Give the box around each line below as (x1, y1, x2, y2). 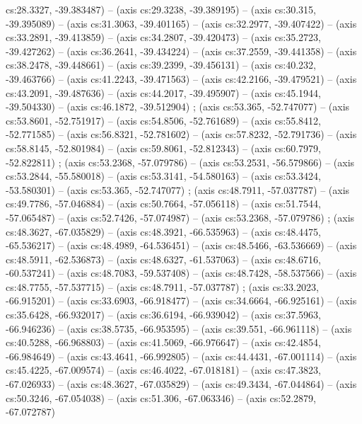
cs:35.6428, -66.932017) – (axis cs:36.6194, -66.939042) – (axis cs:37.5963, (6, 307, 322, 322)
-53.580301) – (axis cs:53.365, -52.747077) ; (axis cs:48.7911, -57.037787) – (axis (6, 182, 350, 197)
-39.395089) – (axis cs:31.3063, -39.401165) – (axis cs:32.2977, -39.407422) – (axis (6, 16, 357, 30)
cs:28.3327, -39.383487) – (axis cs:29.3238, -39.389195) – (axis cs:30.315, (6, 2, 317, 16)
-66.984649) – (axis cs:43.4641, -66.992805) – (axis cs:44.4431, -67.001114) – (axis (6, 348, 357, 363)
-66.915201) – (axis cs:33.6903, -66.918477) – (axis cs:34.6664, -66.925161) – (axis (6, 293, 357, 308)
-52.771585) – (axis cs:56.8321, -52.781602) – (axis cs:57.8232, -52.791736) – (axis (6, 127, 357, 142)
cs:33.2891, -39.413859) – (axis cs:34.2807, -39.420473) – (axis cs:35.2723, (6, 30, 322, 45)
